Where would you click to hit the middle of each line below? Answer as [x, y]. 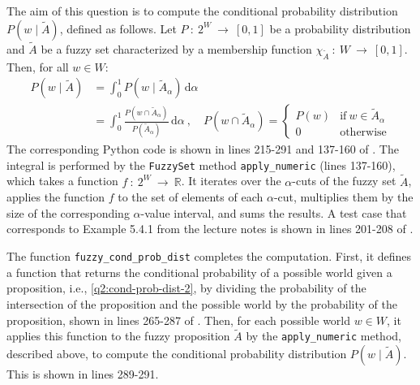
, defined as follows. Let [118, 28]
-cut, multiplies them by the [343, 197]
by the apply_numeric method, [324, 336]
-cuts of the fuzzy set [344, 181]
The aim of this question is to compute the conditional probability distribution [202, 11]
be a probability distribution [340, 28]
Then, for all [38, 66]
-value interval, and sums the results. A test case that [274, 212]
